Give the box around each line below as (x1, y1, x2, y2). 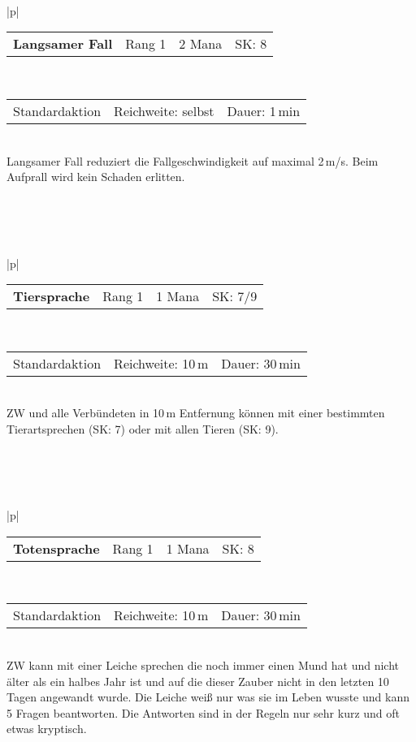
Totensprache (13, 538, 100, 558)
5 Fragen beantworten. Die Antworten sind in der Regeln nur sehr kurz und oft (6, 704, 401, 721)
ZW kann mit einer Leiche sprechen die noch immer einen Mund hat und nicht (6, 657, 399, 674)
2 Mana (179, 34, 223, 54)
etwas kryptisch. (6, 720, 87, 737)
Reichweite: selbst (114, 101, 214, 120)
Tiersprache (13, 287, 90, 306)
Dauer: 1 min (227, 101, 301, 120)
